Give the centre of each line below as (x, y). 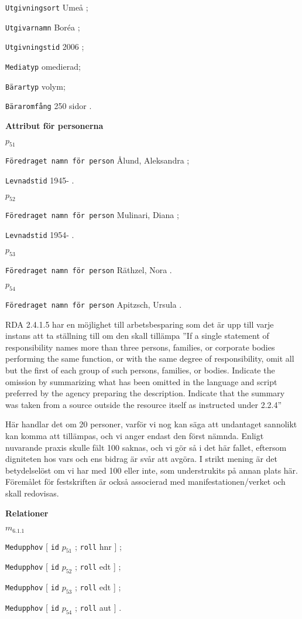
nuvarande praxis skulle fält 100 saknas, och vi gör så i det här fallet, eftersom (146, 447)
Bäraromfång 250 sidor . (49, 106)
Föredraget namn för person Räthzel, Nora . (89, 269)
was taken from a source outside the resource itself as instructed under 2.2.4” (144, 404)
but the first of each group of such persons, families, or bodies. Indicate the (140, 370)
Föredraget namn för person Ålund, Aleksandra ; (97, 160)
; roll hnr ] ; (98, 546)
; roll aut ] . (98, 607)
